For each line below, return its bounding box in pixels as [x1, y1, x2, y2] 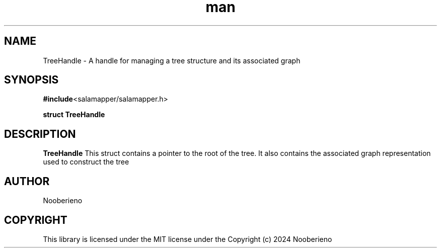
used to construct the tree [43, 157, 129, 166]
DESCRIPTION [4, 127, 76, 140]
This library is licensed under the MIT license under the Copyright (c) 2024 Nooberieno [43, 234, 332, 243]
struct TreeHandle [43, 110, 105, 119]
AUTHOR [4, 175, 50, 188]
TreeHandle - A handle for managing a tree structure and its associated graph [43, 56, 301, 65]
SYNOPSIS [4, 73, 59, 87]
